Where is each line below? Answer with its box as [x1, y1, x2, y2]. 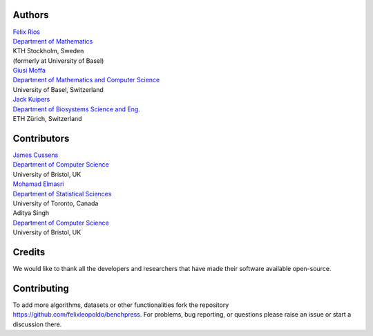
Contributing [12, 282, 69, 294]
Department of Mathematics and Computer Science [12, 76, 160, 84]
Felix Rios [12, 28, 41, 36]
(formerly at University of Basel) [12, 56, 104, 65]
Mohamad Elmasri [12, 180, 64, 188]
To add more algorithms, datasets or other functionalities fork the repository [12, 301, 229, 309]
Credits [12, 246, 46, 258]
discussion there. [12, 320, 62, 328]
